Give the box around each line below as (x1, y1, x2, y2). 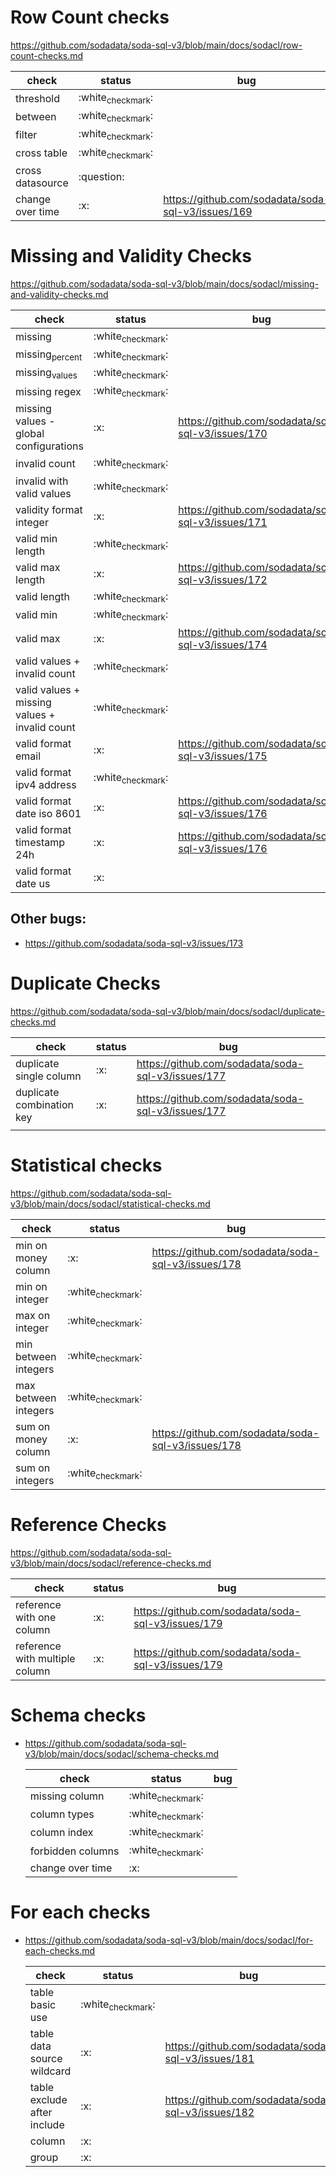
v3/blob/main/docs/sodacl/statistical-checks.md (10, 1197, 211, 1210)
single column (15, 1069, 82, 1083)
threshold (15, 91, 60, 105)
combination (15, 1097, 75, 1111)
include (29, 2118, 65, 2132)
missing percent (15, 347, 83, 363)
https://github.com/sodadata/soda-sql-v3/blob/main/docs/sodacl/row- (10, 39, 303, 51)
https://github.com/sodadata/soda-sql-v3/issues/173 (24, 937, 244, 949)
